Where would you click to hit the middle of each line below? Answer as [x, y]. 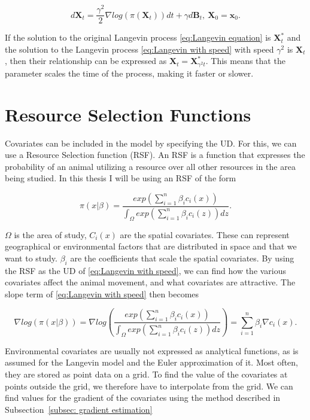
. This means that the [245, 61]
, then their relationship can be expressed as [86, 61]
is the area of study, [50, 234]
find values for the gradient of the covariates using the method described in [143, 398]
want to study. [31, 258]
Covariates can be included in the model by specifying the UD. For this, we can [151, 143]
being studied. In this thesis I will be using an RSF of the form [121, 178]
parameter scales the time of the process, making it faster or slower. [129, 73]
